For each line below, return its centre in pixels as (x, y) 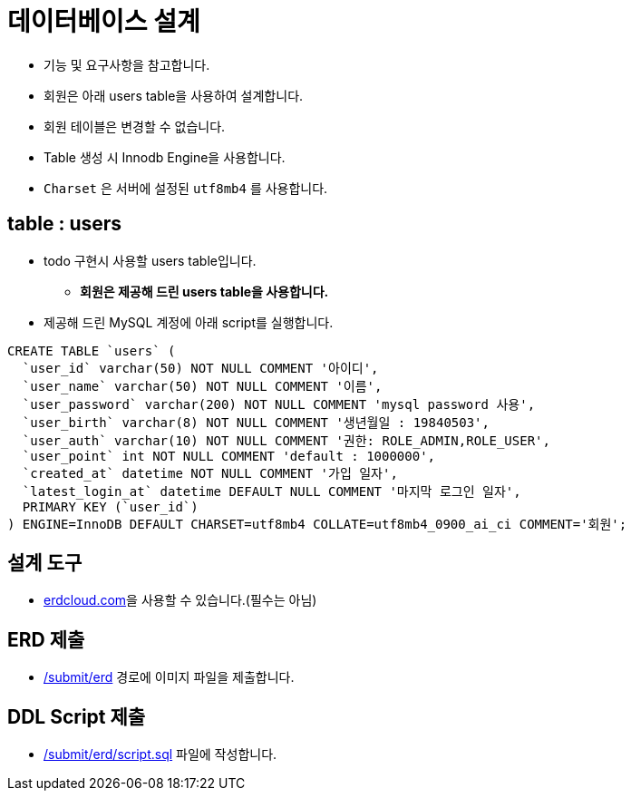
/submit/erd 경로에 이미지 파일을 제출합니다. (169, 677)
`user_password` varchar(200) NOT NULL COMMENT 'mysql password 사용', (279, 404)
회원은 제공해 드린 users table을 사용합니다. (204, 291)
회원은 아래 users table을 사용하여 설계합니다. (174, 95)
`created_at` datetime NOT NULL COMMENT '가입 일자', (210, 473)
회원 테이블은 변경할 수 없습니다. (135, 126)
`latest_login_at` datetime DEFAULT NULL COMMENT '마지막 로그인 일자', (272, 491)
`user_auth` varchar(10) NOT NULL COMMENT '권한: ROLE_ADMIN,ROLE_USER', (286, 440)
